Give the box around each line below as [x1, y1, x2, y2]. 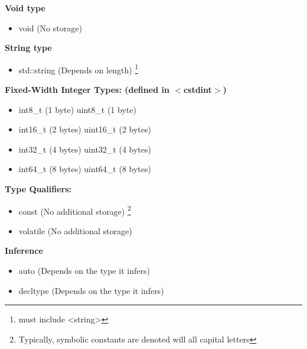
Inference [5, 244, 43, 257]
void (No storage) [18, 21, 82, 34]
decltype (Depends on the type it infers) [18, 284, 164, 296]
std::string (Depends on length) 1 [18, 62, 139, 76]
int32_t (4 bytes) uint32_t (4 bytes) [18, 143, 151, 155]
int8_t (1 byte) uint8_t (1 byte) [18, 103, 136, 115]
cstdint [183, 83, 212, 96]
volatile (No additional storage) [18, 224, 132, 237]
